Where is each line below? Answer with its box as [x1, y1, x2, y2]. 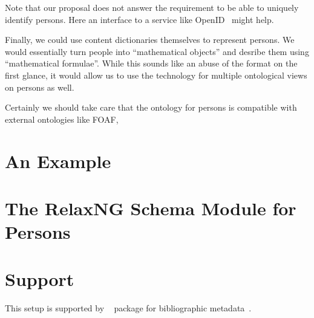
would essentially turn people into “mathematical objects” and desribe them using [5, 45, 309, 57]
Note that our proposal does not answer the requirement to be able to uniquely [5, 1, 299, 13]
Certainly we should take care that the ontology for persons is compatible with [5, 101, 297, 114]
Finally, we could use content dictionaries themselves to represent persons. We [5, 33, 295, 46]
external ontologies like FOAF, [5, 112, 119, 125]
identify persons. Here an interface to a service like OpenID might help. [5, 13, 274, 25]
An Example [5, 148, 111, 173]
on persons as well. [5, 80, 74, 93]
